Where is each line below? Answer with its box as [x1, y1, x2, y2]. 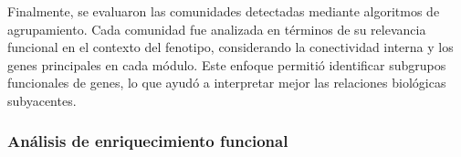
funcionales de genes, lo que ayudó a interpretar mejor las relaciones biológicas [7, 73, 446, 92]
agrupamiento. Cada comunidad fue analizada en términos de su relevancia [7, 19, 426, 38]
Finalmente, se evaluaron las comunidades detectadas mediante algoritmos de [7, 2, 440, 20]
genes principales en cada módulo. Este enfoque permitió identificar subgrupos [7, 55, 446, 74]
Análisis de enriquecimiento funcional [7, 130, 288, 152]
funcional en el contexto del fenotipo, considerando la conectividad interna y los [7, 37, 454, 57]
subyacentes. [7, 90, 77, 110]
